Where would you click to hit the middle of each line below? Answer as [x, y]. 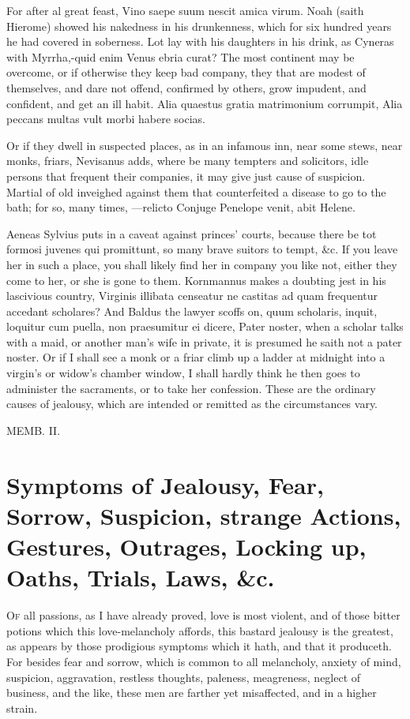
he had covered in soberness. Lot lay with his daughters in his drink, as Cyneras [200, 41]
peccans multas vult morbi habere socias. [106, 119]
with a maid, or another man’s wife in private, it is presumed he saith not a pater [204, 341]
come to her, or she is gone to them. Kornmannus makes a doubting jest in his [196, 280]
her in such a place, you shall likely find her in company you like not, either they [202, 264]
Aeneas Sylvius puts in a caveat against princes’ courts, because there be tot [192, 233]
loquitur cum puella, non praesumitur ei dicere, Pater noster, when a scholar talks [205, 326]
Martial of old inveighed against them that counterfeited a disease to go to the [196, 191]
